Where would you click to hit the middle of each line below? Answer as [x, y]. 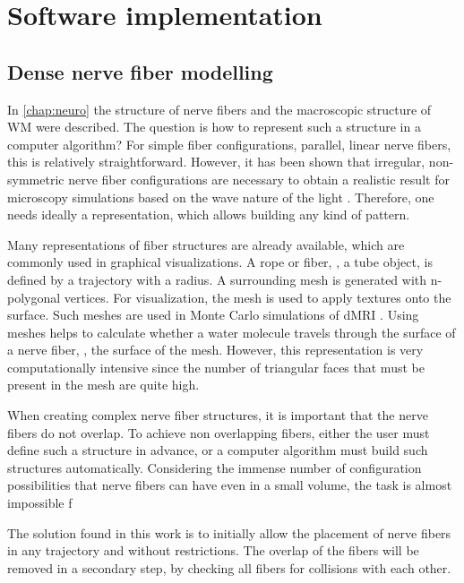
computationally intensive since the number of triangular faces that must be [216, 367]
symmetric [36, 179]
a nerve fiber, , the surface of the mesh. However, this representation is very [215, 350]
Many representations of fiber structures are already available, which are [206, 244]
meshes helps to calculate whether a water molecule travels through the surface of [232, 332]
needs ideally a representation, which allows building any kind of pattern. [209, 214]
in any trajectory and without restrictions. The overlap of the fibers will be [213, 550]
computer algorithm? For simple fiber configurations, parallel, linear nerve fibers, [229, 144]
